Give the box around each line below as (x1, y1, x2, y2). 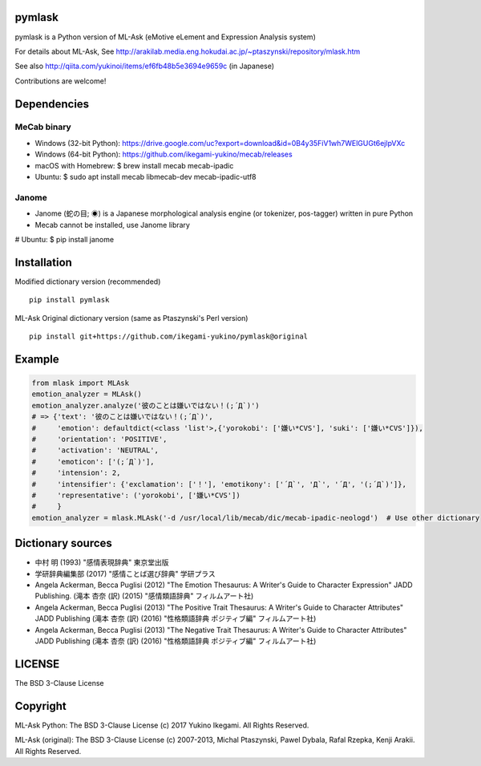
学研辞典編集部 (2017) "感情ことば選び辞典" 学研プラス (34, 569, 216, 578)
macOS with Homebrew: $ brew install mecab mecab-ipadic (34, 160, 234, 170)
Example (14, 352, 59, 366)
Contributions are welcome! (14, 76, 107, 86)
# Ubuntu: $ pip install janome (14, 234, 115, 244)
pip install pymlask (29, 295, 110, 305)
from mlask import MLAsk (31, 379, 130, 388)
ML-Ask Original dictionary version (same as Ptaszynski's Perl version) (14, 313, 249, 322)
